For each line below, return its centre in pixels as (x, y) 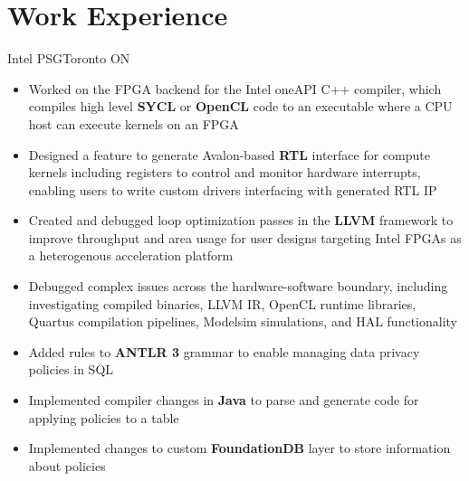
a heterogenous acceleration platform (131, 255)
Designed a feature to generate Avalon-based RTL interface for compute (229, 154)
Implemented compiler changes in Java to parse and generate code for (224, 400)
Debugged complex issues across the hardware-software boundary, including (238, 286)
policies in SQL (71, 369)
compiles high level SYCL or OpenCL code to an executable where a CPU (240, 106)
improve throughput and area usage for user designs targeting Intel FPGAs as (245, 237)
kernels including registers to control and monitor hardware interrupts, (225, 172)
